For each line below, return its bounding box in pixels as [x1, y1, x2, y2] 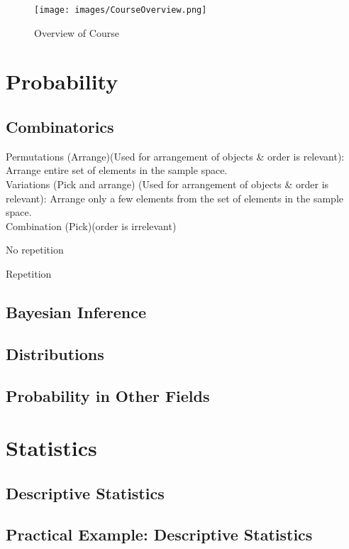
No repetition [6, 242, 64, 257]
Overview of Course [34, 25, 119, 40]
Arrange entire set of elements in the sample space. [6, 163, 228, 178]
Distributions [6, 342, 104, 364]
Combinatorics [6, 116, 114, 138]
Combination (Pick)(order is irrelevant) [6, 218, 177, 233]
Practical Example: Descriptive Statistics [6, 523, 313, 545]
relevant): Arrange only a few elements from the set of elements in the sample [6, 190, 343, 205]
